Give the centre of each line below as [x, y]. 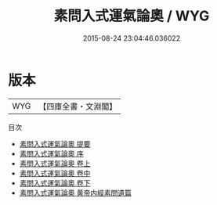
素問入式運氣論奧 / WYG [132, 16]
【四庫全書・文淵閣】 [78, 106]
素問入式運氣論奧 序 [51, 153]
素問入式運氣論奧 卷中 [55, 173]
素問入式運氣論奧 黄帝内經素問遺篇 [75, 192]
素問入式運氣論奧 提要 [55, 144]
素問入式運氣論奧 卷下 [55, 183]
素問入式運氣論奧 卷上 [55, 163]
